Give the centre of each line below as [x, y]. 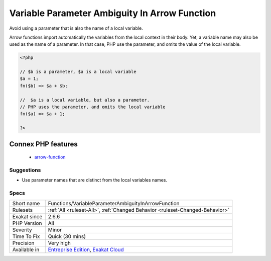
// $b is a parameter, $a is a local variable [78, 72]
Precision [23, 243]
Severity [22, 230]
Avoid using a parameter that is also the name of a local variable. [76, 28]
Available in [26, 249]
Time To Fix [26, 236]
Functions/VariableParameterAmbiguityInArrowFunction [114, 203]
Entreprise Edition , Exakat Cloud [86, 249]
